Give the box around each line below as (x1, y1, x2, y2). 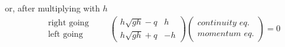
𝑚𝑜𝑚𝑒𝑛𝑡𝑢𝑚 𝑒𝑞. (197, 30, 255, 39)
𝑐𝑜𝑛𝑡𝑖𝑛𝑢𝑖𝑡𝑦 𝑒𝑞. (197, 19, 250, 28)
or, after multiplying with (5, 2, 100, 14)
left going (47, 30, 83, 39)
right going (47, 19, 89, 28)
